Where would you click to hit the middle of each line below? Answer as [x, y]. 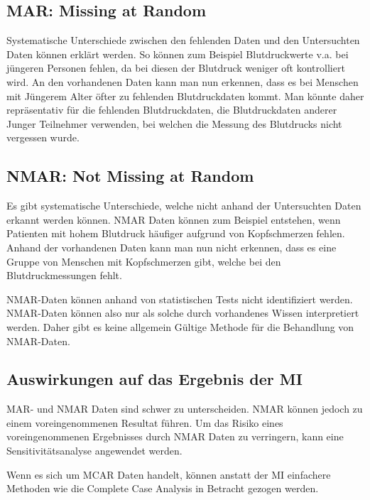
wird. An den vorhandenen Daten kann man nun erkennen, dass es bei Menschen [183, 81]
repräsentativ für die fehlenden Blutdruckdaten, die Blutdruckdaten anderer [172, 110]
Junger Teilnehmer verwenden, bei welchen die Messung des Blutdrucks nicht [174, 123]
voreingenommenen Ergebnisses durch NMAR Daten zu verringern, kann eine [175, 436]
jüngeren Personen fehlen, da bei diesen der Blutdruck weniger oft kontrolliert [176, 68]
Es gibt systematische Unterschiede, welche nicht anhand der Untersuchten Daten [184, 206]
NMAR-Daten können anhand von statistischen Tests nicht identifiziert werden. [180, 299]
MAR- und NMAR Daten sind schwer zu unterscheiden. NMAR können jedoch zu [185, 409]
